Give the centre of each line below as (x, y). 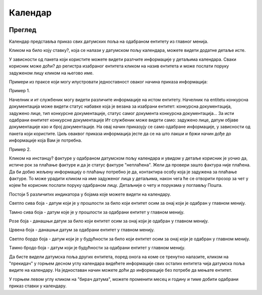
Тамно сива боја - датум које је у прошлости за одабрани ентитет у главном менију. (97, 212)
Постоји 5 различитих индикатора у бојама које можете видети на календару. (90, 194)
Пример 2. (20, 149)
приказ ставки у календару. (38, 286)
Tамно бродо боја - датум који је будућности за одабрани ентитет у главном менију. (97, 248)
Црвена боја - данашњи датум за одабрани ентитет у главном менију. (82, 230)
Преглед (23, 30)
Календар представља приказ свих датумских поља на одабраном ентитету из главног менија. (109, 42)
